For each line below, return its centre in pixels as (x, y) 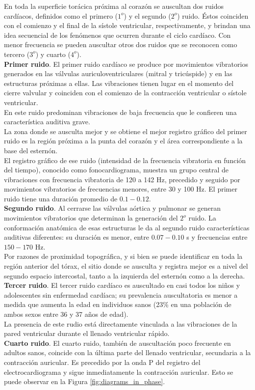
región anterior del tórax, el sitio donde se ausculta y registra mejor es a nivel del (126, 266)
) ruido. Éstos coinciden (213, 15)
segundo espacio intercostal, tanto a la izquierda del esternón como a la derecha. (125, 275)
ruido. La (202, 218)
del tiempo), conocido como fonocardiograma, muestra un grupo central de (116, 170)
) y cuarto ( (53, 54)
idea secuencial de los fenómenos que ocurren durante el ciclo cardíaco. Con (117, 35)
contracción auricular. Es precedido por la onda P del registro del (102, 362)
